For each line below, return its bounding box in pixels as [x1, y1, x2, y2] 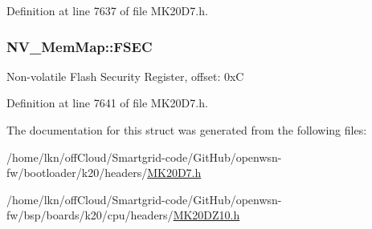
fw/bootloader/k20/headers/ [6, 164, 148, 181]
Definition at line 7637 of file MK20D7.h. [6, 2, 208, 18]
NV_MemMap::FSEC [6, 36, 153, 56]
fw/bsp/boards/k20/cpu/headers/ [6, 207, 174, 223]
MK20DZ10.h [173, 207, 240, 223]
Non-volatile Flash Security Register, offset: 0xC [6, 67, 244, 84]
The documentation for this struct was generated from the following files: [6, 122, 367, 138]
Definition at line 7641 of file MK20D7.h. [6, 94, 208, 111]
